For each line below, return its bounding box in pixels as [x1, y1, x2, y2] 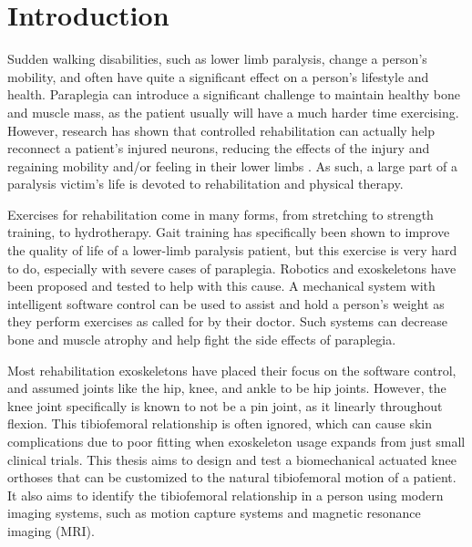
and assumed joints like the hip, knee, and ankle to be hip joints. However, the [7, 378, 446, 397]
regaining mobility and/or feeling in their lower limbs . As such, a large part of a [7, 156, 457, 175]
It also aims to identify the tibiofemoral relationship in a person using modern [7, 485, 444, 504]
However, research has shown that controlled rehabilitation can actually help [7, 120, 436, 139]
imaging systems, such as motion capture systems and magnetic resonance [7, 503, 421, 522]
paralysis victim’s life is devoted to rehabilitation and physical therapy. [7, 174, 404, 193]
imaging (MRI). [7, 521, 95, 540]
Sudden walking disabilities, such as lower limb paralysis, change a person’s [7, 49, 427, 68]
